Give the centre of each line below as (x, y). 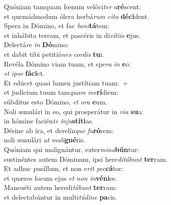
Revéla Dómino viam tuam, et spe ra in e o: (68, 63)
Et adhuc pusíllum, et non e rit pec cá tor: (64, 168)
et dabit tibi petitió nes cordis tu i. (54, 54)
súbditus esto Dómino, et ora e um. (56, 101)
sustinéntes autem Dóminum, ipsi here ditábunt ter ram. (86, 159)
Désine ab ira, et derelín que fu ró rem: (59, 130)
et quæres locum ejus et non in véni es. (61, 178)
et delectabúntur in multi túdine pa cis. (60, 196)
